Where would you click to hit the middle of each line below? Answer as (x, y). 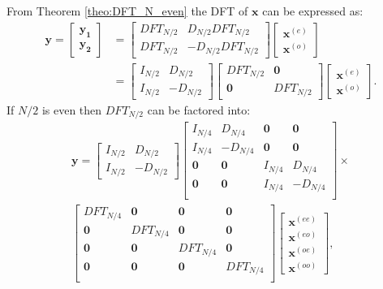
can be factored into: (199, 109)
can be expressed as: (313, 11)
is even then (72, 109)
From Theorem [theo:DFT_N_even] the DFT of (127, 11)
